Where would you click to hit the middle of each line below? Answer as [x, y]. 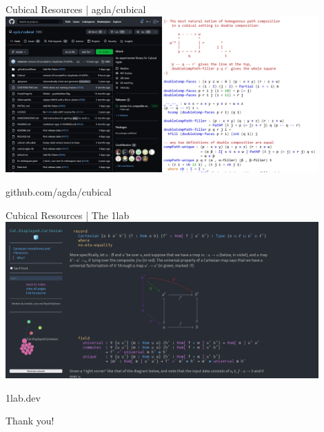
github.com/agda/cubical [59, 191]
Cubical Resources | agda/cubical [76, 9]
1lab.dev [23, 397]
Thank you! [30, 421]
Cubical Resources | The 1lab [68, 215]
